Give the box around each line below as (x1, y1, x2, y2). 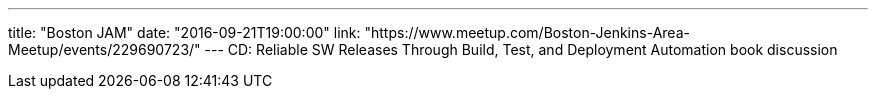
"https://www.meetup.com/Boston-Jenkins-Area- (364, 24, 690, 41)
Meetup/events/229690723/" (8, 41, 201, 58)
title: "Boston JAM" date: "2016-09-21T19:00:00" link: (8, 24, 361, 41)
